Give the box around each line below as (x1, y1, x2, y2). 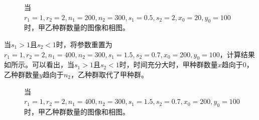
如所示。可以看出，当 (4, 59, 74, 70)
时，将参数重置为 (56, 39, 112, 49)
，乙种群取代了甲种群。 (70, 69, 148, 79)
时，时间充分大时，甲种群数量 (119, 59, 218, 70)
